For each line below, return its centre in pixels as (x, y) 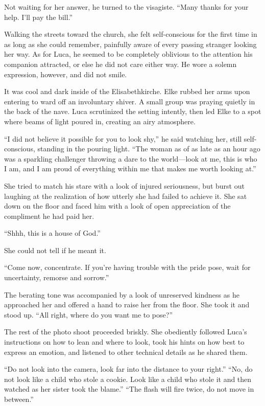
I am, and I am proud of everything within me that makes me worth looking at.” (130, 168)
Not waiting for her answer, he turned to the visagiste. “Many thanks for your (126, 7)
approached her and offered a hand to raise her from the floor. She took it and (127, 304)
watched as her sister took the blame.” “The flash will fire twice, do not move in (129, 389)
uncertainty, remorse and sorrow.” (57, 277)
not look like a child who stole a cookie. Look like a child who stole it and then (128, 379)
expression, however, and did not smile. (66, 74)
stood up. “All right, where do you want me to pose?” (88, 314)
